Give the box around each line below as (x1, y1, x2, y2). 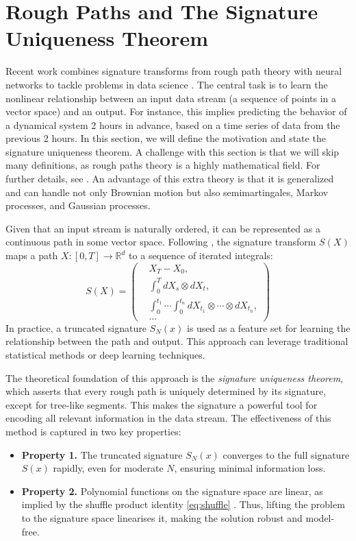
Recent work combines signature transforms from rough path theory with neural (5, 64, 342, 78)
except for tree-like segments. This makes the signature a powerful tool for (5, 397, 318, 411)
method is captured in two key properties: (5, 424, 181, 439)
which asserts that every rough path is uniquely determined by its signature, (5, 384, 327, 398)
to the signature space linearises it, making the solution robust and (21, 511, 303, 525)
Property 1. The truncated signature (21, 447, 183, 461)
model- (305, 511, 335, 525)
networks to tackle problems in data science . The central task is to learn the (5, 77, 328, 91)
